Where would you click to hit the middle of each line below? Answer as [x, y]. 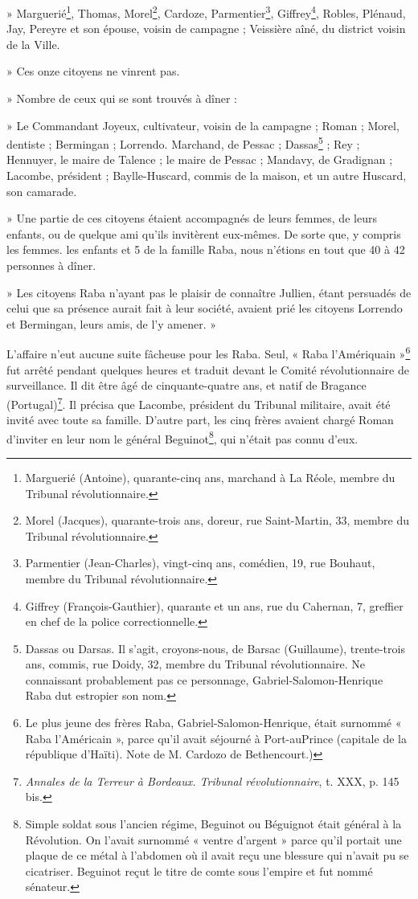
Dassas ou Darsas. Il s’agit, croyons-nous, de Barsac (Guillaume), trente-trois [215, 648]
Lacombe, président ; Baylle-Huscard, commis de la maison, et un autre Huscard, [207, 176]
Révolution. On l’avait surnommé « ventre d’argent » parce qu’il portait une [213, 839]
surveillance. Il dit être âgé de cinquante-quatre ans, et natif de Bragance [186, 385]
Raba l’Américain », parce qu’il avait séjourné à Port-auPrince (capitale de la [216, 738]
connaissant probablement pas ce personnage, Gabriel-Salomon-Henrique [204, 679]
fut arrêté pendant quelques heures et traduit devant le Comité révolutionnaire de [208, 369]
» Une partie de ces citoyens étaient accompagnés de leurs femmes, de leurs [192, 218]
